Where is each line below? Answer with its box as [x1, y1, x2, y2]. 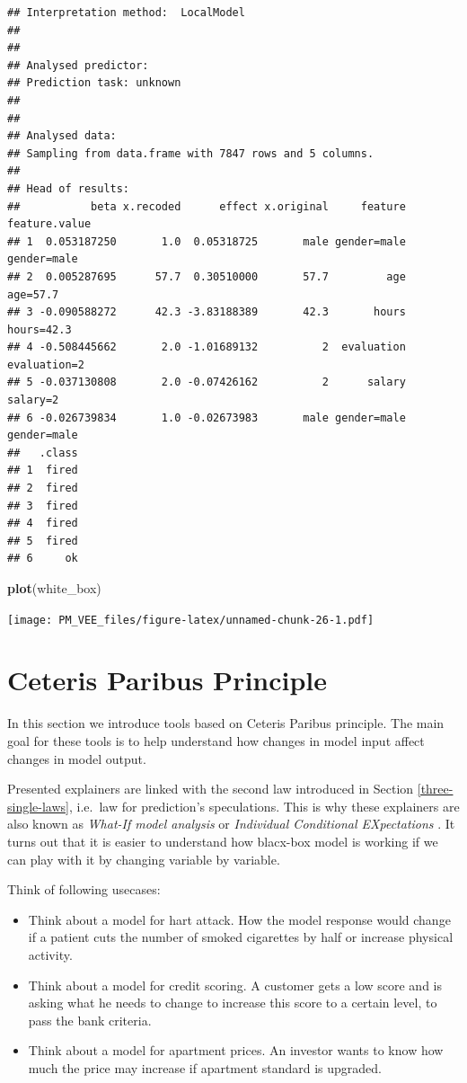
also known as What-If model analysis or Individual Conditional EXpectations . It [7, 814, 455, 833]
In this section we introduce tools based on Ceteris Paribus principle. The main [7, 714, 445, 732]
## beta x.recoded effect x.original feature [7, 200, 406, 213]
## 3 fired [7, 499, 78, 512]
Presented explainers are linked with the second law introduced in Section [7, 779, 414, 798]
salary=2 [7, 394, 59, 407]
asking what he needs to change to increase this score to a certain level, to [28, 993, 437, 1012]
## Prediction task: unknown [7, 76, 181, 90]
